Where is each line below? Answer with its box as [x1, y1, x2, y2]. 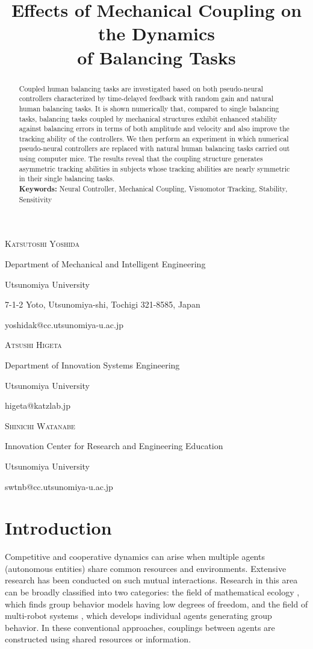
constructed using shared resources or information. [5, 633, 191, 645]
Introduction [5, 515, 112, 540]
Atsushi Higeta [5, 338, 62, 351]
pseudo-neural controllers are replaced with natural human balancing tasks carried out [19, 143, 290, 154]
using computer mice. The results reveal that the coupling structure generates [19, 154, 263, 164]
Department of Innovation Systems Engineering [5, 358, 180, 371]
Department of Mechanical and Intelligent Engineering [5, 258, 206, 270]
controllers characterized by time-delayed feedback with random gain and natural [19, 93, 274, 104]
